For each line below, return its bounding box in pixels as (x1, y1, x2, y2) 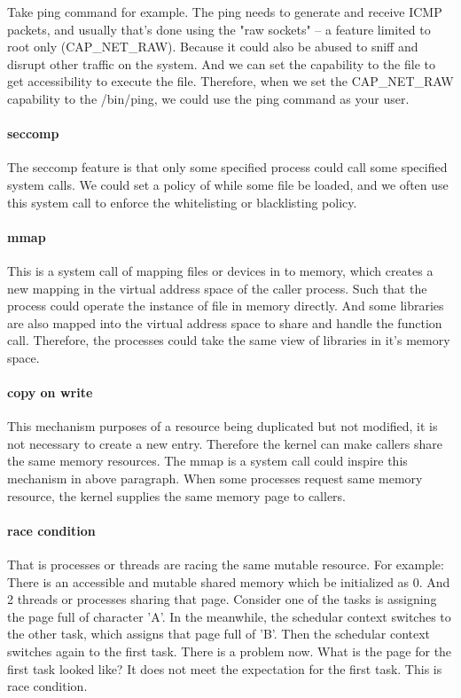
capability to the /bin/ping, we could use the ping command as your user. (7, 89, 410, 107)
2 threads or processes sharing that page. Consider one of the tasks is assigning (7, 590, 437, 608)
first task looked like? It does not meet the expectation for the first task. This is (7, 659, 442, 678)
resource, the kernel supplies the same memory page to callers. (7, 486, 347, 505)
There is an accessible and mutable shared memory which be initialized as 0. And (7, 572, 450, 591)
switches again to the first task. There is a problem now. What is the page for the (7, 642, 452, 661)
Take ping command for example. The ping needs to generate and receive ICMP (7, 3, 442, 20)
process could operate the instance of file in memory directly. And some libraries (7, 296, 444, 315)
